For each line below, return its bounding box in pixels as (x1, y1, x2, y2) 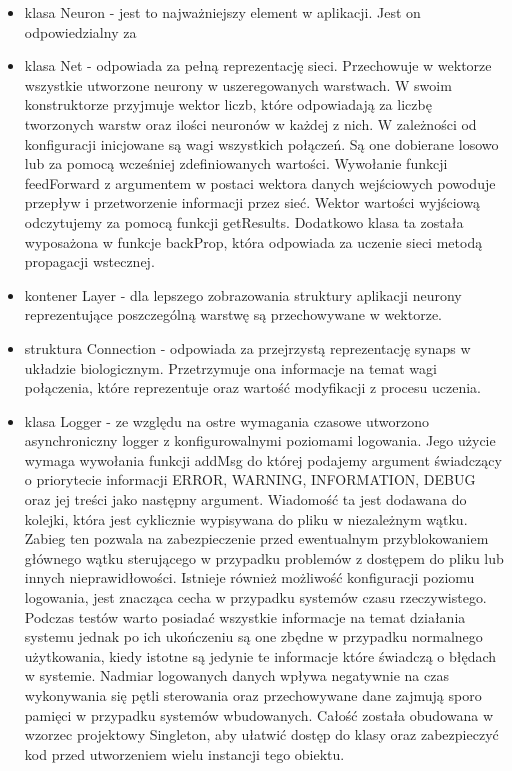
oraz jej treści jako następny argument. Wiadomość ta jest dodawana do (24, 489, 467, 510)
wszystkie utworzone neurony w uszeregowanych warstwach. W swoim (24, 74, 452, 95)
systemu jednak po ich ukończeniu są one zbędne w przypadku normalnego (24, 626, 483, 647)
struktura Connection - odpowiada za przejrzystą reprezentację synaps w (24, 337, 471, 358)
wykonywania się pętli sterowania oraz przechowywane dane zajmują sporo (24, 685, 482, 705)
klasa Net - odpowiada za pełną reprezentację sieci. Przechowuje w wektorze (24, 55, 492, 76)
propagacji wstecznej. (24, 251, 155, 272)
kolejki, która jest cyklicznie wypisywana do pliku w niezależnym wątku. (24, 508, 468, 529)
